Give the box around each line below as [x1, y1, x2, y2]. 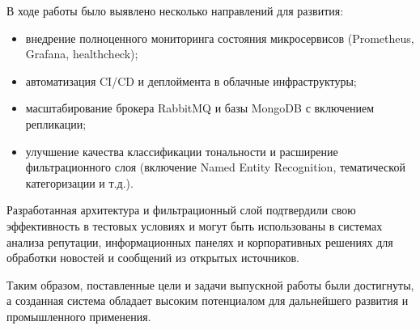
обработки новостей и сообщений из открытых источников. [6, 249, 299, 266]
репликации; [25, 115, 87, 132]
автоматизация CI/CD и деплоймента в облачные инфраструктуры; [25, 72, 357, 89]
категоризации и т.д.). [25, 174, 134, 191]
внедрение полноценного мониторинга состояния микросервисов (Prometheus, [25, 29, 414, 46]
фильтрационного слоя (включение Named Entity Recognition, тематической [25, 159, 405, 176]
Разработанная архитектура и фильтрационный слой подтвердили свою [6, 201, 356, 218]
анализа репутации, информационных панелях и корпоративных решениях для [6, 233, 393, 250]
